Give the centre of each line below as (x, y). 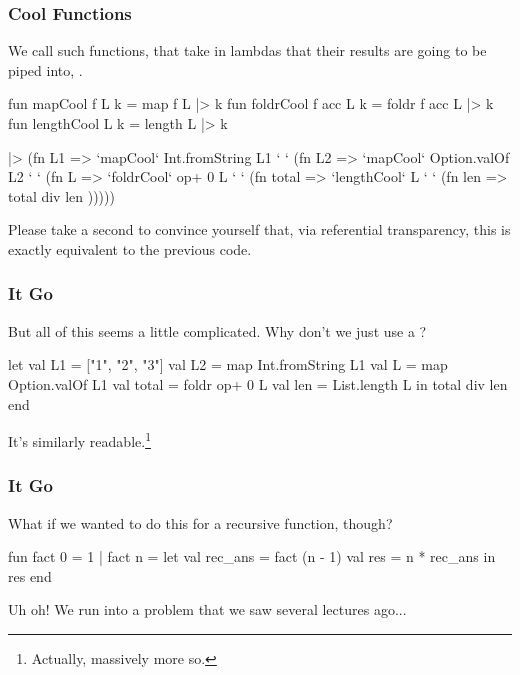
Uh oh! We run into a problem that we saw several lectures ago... (207, 609)
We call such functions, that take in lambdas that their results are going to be (247, 50)
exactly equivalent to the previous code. (130, 248)
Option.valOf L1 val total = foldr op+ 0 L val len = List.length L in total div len (258, 383)
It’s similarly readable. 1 (79, 439)
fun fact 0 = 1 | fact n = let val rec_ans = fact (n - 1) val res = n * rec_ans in (252, 556)
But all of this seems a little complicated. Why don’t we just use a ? (217, 330)
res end (30, 575)
